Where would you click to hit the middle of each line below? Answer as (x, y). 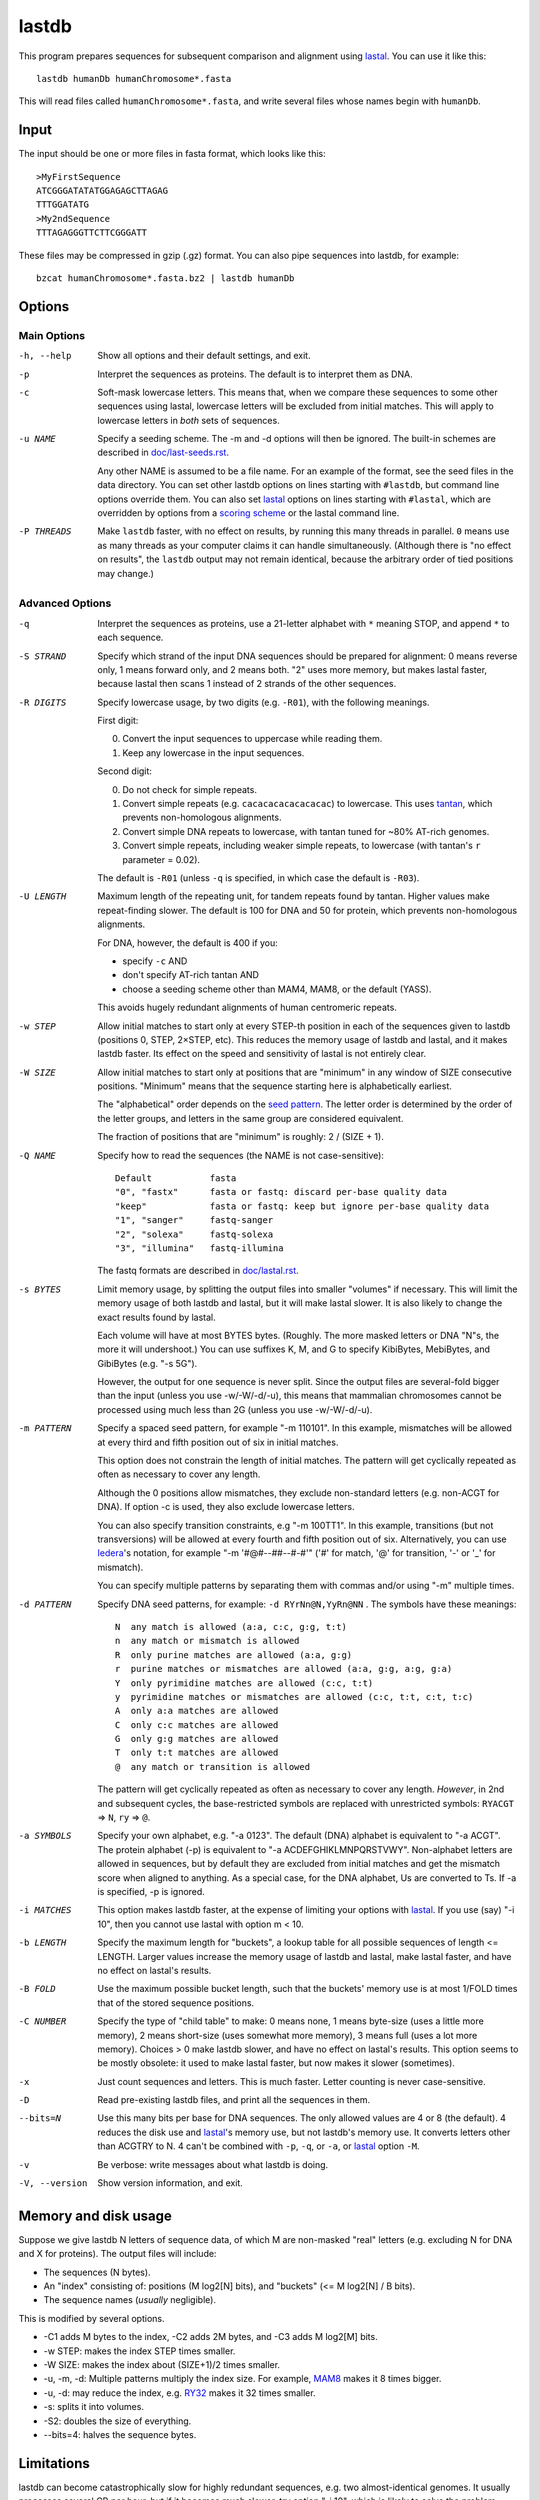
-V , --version (53, 2183)
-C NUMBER (42, 2021)
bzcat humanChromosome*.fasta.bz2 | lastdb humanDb (165, 278)
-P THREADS (45, 531)
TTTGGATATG (63, 204)
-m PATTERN (45, 1428)
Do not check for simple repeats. (189, 789)
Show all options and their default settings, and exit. (204, 356)
